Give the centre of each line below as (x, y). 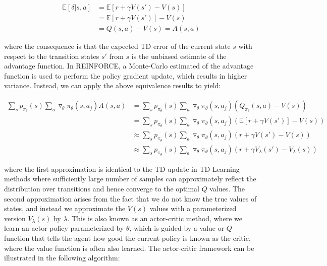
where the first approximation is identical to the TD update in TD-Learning (122, 169)
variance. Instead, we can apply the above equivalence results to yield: (113, 85)
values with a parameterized (193, 208)
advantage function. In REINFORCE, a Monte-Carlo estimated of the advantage (129, 66)
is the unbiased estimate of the (179, 56)
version (15, 218)
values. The (227, 188)
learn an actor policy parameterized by (64, 228)
